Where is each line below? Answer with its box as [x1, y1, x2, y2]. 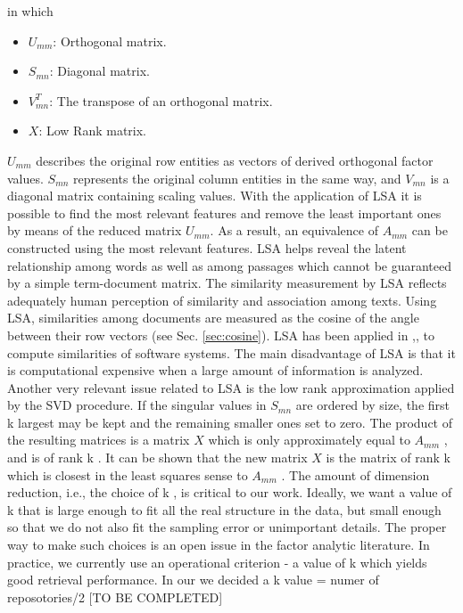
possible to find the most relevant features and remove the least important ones [7, 203, 442, 222]
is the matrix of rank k [326, 448, 451, 467]
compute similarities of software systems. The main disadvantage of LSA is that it [7, 343, 456, 362]
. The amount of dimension [281, 465, 430, 484]
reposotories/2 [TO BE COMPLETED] [7, 587, 223, 606]
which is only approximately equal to [208, 430, 410, 449]
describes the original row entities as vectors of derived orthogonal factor [36, 151, 434, 169]
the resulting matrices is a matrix [7, 430, 190, 449]
